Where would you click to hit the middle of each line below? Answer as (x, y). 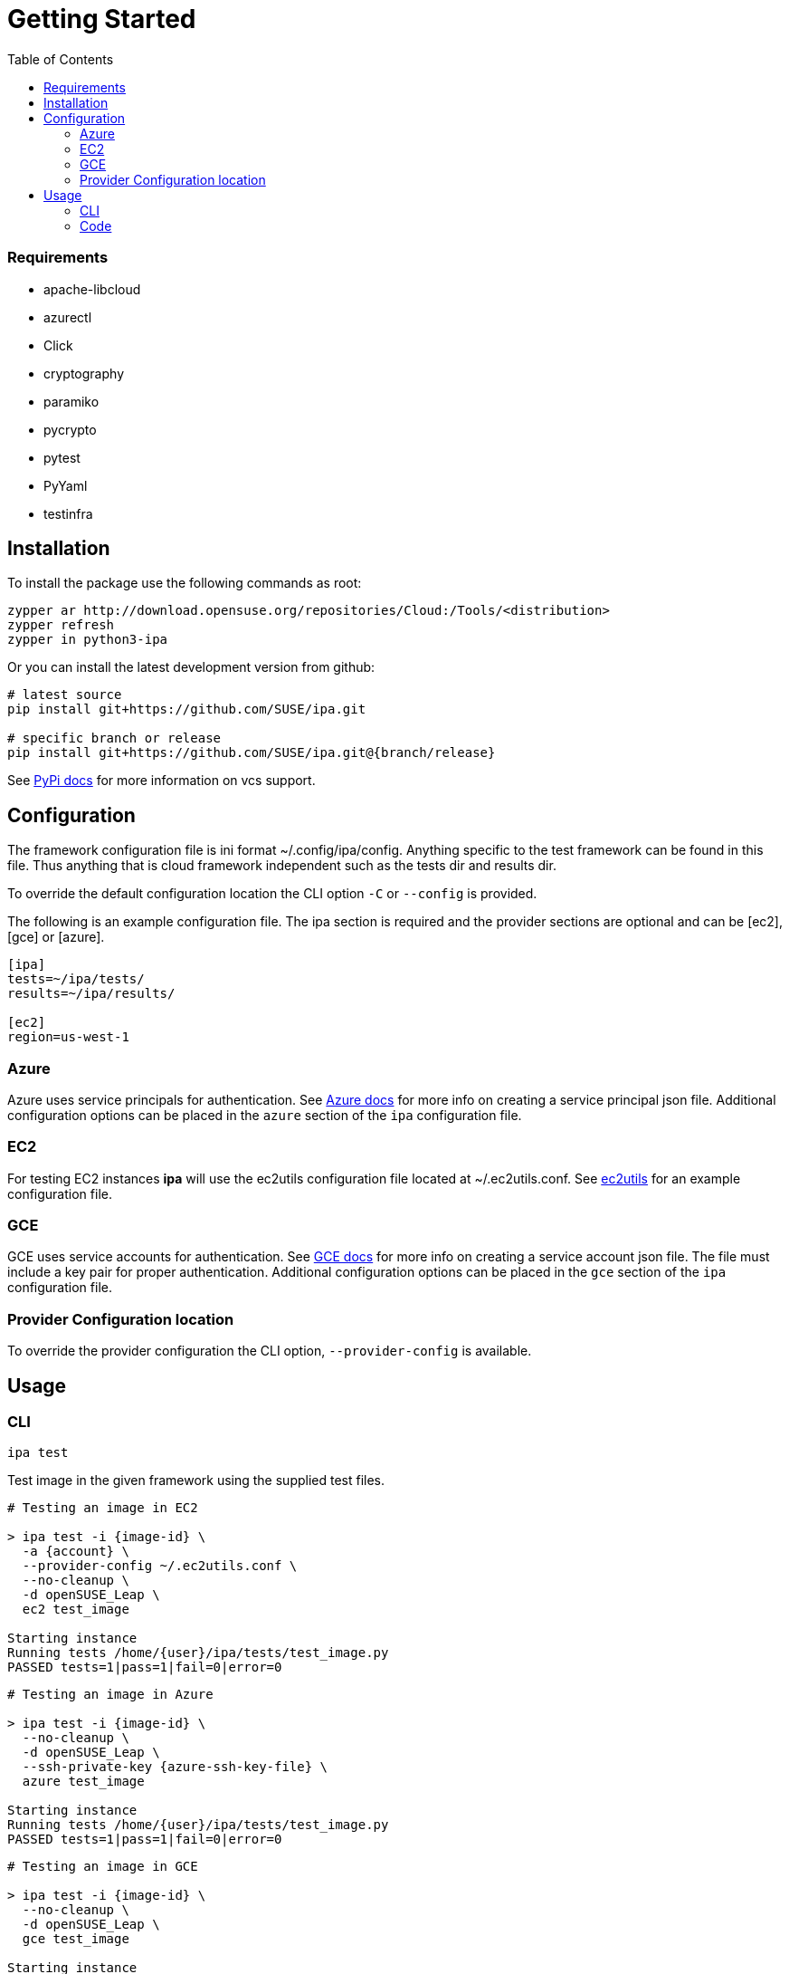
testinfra (68, 513)
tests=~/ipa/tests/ (76, 979)
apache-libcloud (92, 289)
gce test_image (76, 1939)
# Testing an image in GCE (103, 1867)
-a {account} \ (76, 1552)
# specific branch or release (114, 738)
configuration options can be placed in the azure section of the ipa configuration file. (265, 1115)
